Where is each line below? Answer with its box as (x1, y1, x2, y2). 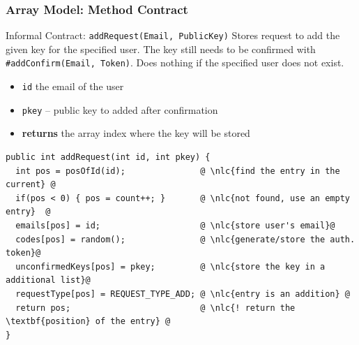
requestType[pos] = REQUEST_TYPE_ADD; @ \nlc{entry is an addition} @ (15, 288, 350, 299)
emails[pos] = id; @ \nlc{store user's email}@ (15, 221, 335, 230)
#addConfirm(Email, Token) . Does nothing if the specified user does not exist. (6, 55, 344, 70)
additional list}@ (6, 275, 91, 286)
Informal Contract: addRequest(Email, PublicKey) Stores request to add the (6, 28, 340, 43)
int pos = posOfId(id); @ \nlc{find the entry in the (15, 166, 340, 176)
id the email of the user (22, 79, 124, 94)
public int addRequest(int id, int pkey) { (6, 152, 211, 163)
